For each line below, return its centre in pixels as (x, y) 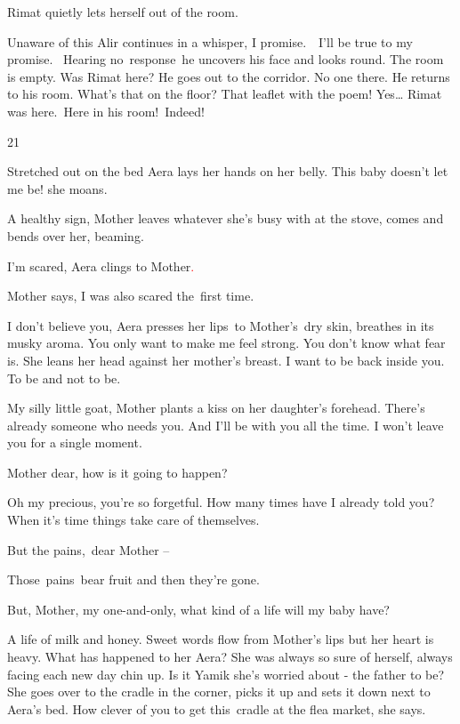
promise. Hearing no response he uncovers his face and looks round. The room (226, 59)
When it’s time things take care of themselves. (133, 520)
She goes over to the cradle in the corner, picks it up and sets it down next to (219, 692)
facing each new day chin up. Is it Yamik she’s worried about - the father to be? (226, 674)
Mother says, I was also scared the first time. (131, 296)
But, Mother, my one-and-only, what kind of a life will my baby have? (198, 609)
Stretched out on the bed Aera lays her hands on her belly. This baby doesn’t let (228, 171)
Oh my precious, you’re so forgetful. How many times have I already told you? (221, 502)
